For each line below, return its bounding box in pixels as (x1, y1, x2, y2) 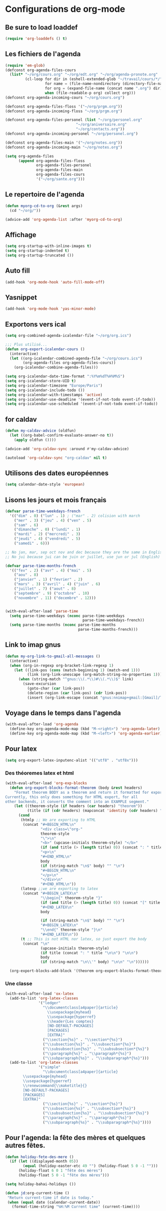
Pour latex (5, 745, 37, 753)
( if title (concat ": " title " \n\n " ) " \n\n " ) (40, 950, 138, 955)
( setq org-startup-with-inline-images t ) (5, 243, 92, 249)
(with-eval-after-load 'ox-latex (5, 991, 74, 996)
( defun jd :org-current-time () (5, 1190, 70, 1196)
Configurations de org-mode (5, 3, 125, 15)
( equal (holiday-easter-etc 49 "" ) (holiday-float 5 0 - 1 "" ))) (23, 1164, 158, 1169)
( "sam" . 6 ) (14, 523, 39, 527)
